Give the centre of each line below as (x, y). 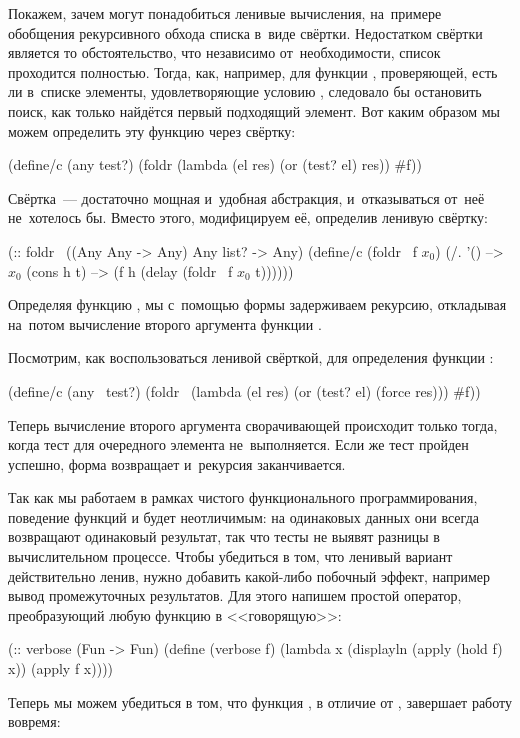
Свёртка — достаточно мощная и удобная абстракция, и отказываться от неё (246, 197)
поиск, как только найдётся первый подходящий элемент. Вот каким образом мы (254, 110)
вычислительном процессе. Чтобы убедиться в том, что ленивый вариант (230, 556)
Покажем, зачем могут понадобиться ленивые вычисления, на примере (225, 13)
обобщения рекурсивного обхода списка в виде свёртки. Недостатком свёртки (245, 32)
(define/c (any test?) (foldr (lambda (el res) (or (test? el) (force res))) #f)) (244, 390)
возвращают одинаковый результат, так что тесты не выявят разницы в (224, 536)
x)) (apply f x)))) (61, 668)
